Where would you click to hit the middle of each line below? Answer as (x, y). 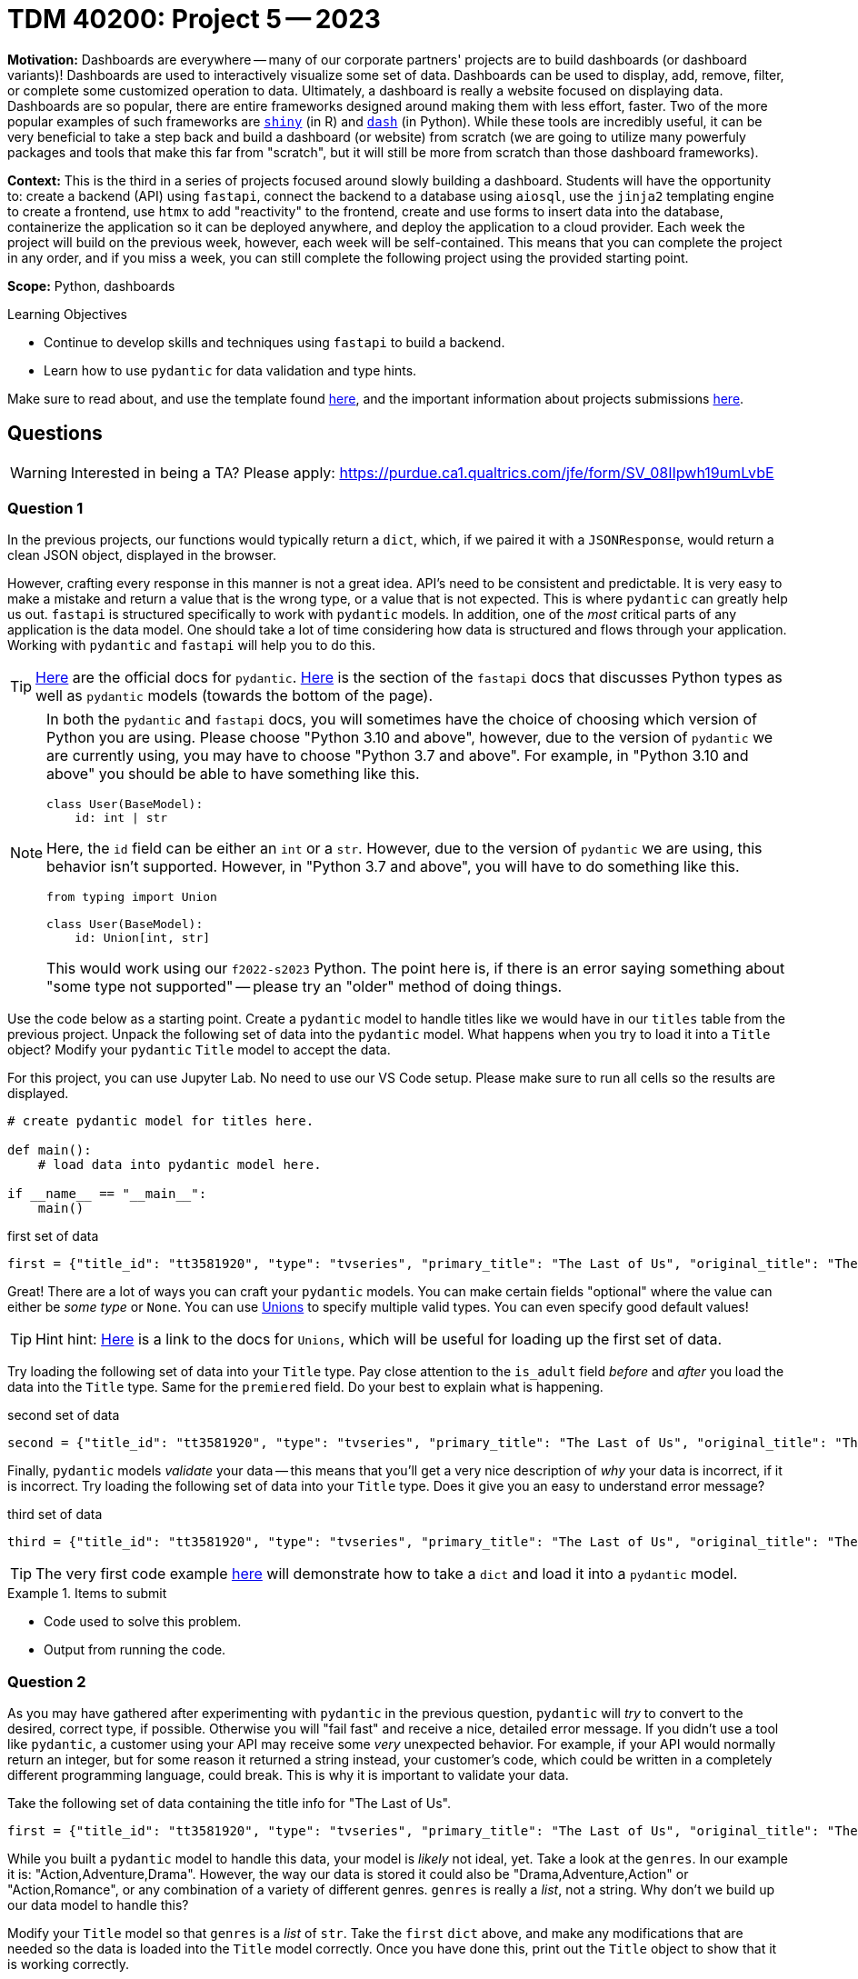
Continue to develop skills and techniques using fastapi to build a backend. (274, 342)
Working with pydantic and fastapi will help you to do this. (191, 645)
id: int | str (121, 818)
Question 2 (47, 1681)
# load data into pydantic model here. (180, 1165)
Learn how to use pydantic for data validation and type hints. (230, 370)
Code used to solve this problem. (143, 1622)
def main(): (50, 1150)
